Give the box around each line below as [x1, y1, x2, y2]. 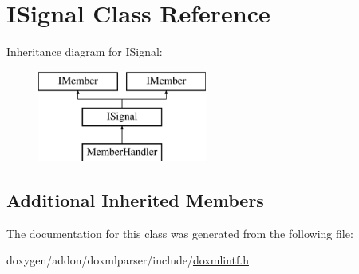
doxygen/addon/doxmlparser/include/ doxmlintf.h [6, 252, 249, 268]
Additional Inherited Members [6, 188, 264, 212]
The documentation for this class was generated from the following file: [6, 224, 353, 241]
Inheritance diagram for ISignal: [6, 43, 163, 60]
